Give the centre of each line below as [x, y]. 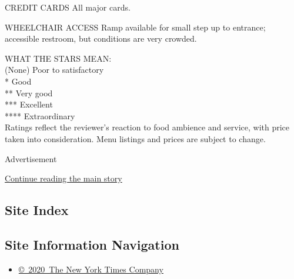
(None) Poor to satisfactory [54, 70]
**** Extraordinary [40, 115]
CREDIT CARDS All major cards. [68, 7]
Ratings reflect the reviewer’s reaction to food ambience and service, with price [147, 127]
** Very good [29, 93]
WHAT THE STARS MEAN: [58, 58]
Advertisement [31, 158]
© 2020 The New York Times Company [91, 269]
